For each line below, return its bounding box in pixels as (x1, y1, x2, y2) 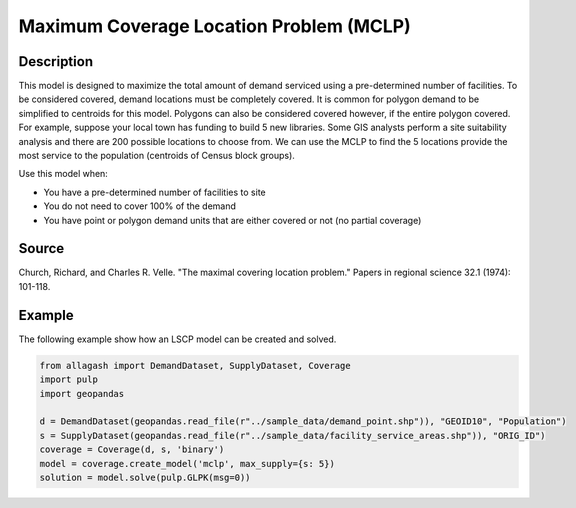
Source (18, 240, 65, 257)
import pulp (39, 374, 99, 385)
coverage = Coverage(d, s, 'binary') (39, 444, 225, 455)
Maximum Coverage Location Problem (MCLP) (18, 15, 412, 37)
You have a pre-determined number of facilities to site (43, 186, 266, 198)
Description (18, 53, 94, 70)
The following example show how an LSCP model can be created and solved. (18, 333, 337, 345)
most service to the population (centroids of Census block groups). (18, 150, 295, 162)
